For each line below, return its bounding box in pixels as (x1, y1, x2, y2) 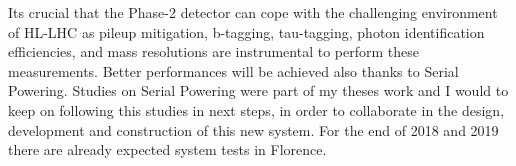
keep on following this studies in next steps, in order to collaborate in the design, (8, 99, 505, 120)
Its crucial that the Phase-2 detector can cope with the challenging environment (8, 2, 498, 22)
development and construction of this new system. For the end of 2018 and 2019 (8, 119, 499, 140)
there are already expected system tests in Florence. (8, 139, 327, 160)
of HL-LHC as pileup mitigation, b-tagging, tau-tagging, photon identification (8, 21, 485, 42)
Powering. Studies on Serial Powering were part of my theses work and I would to (8, 80, 509, 101)
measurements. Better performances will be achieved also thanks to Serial (8, 60, 459, 81)
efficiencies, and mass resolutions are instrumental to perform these (8, 41, 419, 62)
